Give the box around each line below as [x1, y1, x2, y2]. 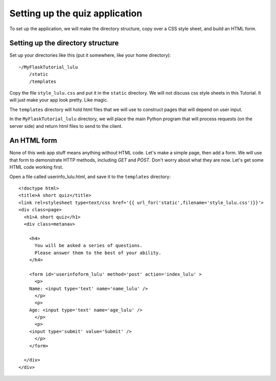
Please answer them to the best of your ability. [34, 250, 162, 256]
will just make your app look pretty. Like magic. [9, 97, 108, 103]
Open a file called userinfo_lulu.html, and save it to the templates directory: [9, 173, 171, 180]
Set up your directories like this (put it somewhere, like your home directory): [9, 52, 171, 58]
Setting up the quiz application [9, 8, 143, 19]
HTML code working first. [9, 164, 63, 170]
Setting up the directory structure [9, 39, 119, 48]
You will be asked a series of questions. [34, 243, 143, 249]
